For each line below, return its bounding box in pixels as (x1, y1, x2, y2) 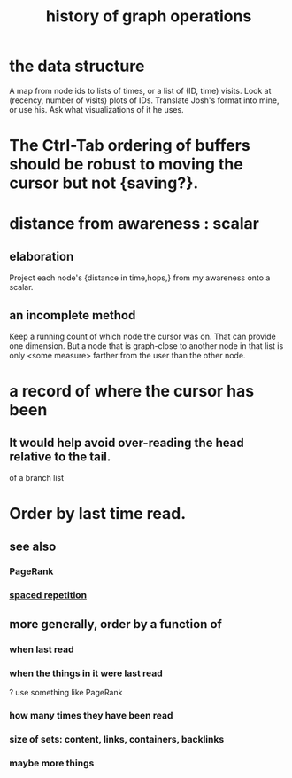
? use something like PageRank (9, 687, 123, 697)
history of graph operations (45, 6, 252, 27)
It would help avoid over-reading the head (9, 435, 245, 450)
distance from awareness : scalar (9, 214, 259, 234)
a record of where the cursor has (9, 381, 255, 401)
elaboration (9, 248, 74, 263)
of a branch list (9, 472, 65, 483)
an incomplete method (9, 308, 136, 323)
